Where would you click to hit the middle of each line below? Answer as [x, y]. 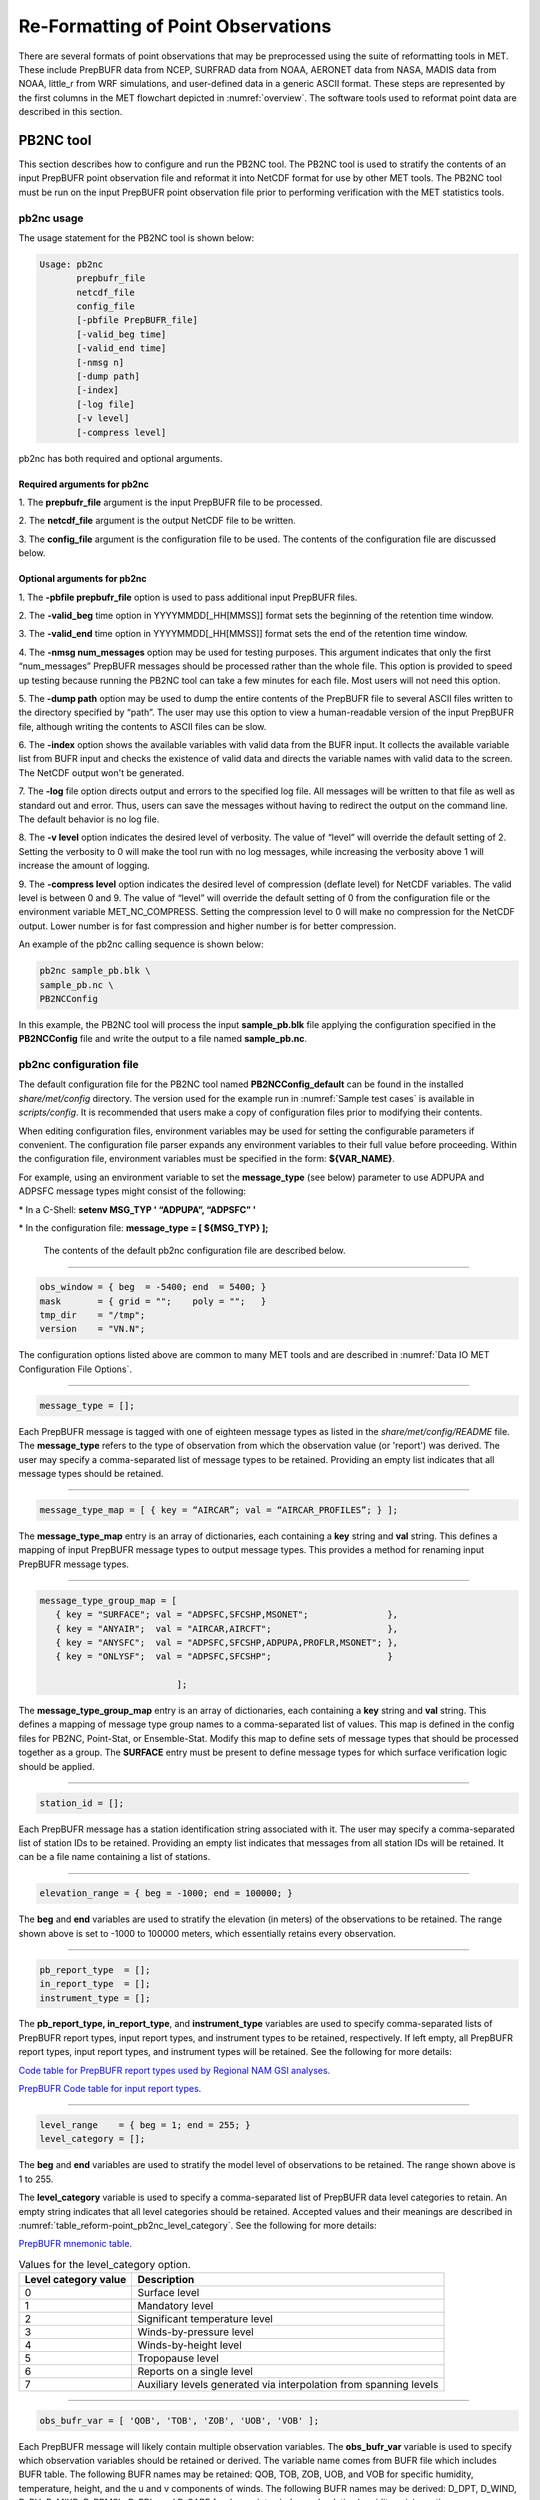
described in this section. [70, 112]
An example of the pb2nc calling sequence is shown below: [141, 944]
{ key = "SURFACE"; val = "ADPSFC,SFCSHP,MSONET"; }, [227, 1614]
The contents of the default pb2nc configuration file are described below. [194, 1251]
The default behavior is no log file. [89, 819]
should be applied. [56, 1766]
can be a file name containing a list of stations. [114, 1857]
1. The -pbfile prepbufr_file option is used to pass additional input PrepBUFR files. [188, 597]
